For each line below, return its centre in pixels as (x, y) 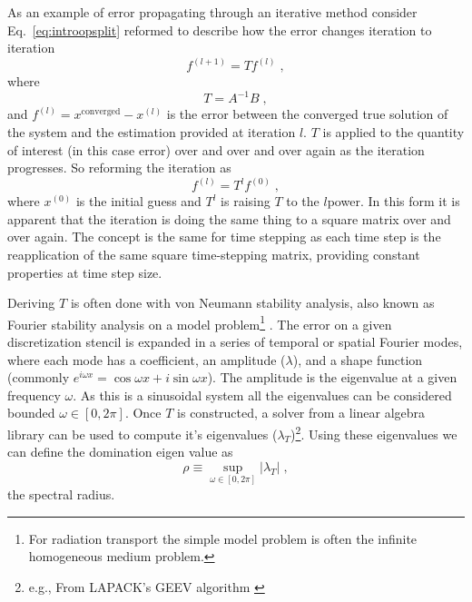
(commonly (39, 377)
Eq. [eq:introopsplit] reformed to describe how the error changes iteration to (220, 30)
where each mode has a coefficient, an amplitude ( (147, 359)
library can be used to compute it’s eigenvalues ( (143, 434)
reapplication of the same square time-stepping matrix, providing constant (214, 254)
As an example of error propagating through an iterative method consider (212, 12)
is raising (246, 201)
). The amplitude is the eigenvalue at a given (332, 377)
